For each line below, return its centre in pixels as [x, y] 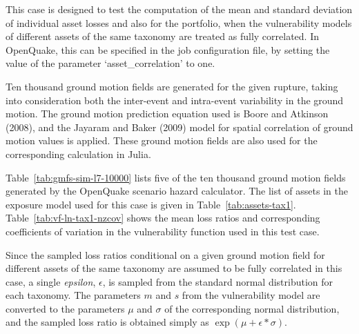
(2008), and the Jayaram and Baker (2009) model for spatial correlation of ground [179, 127]
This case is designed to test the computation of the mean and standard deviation [179, 9]
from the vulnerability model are [251, 295]
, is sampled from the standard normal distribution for [218, 281]
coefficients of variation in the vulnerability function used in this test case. [163, 231]
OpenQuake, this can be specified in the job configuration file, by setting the [168, 49]
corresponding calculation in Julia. [78, 154]
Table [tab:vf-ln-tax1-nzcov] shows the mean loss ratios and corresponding [163, 218]
